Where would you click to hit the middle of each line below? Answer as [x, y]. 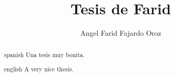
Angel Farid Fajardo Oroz [121, 33]
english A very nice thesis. [39, 69]
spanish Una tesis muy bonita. [44, 54]
